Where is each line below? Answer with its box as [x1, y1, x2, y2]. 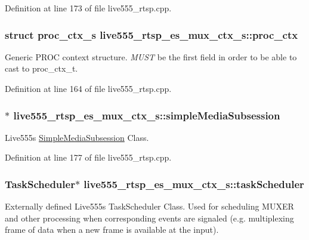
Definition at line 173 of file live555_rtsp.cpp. [5, 2, 172, 14]
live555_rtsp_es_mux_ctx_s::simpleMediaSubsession [13, 107, 280, 122]
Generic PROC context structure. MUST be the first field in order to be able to [5, 50, 297, 63]
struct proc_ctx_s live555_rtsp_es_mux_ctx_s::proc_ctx [5, 27, 298, 42]
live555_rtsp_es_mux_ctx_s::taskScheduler [84, 176, 304, 191]
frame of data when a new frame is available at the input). [5, 223, 219, 236]
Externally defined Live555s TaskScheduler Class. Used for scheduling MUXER [5, 200, 294, 213]
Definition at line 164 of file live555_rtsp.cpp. [5, 82, 172, 94]
